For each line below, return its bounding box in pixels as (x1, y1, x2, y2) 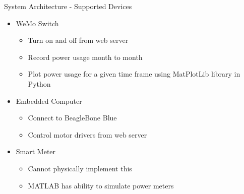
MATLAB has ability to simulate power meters (28, 180, 174, 190)
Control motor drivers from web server (28, 129, 147, 140)
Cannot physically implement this (28, 163, 132, 173)
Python (28, 78, 51, 89)
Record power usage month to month (28, 51, 143, 62)
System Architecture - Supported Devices (4, 1, 132, 11)
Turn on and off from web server (28, 35, 129, 45)
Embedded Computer (16, 95, 82, 106)
